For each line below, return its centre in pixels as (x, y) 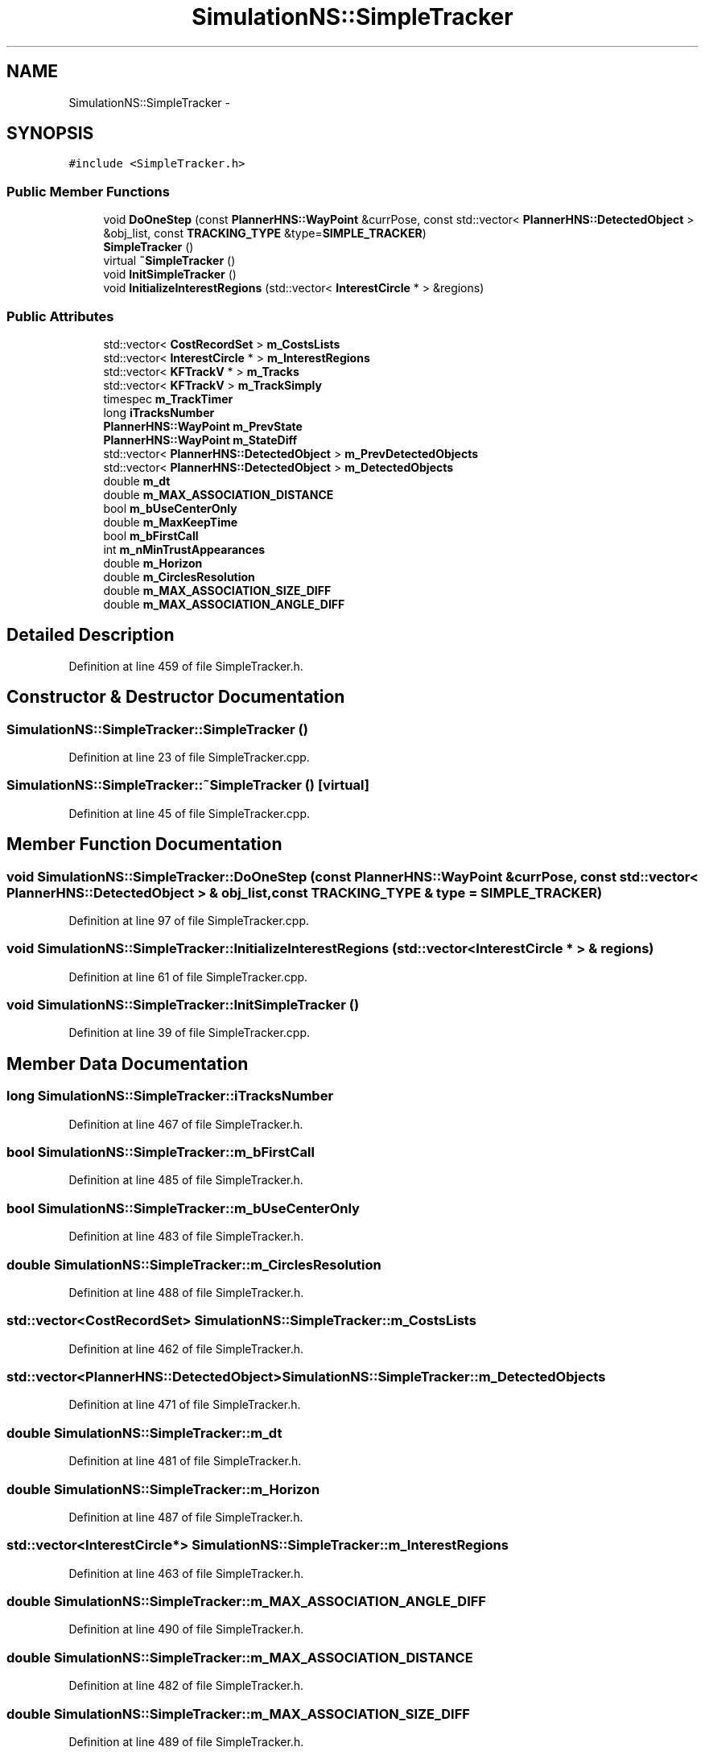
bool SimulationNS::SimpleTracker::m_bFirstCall (161, 1152)
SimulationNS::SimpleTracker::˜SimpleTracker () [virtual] (188, 785)
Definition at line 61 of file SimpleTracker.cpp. (188, 977)
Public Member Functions (88, 191)
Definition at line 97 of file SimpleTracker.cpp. (189, 920)
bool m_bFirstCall (151, 535)
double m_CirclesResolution (179, 576)
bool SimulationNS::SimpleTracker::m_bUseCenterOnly (183, 1208)
